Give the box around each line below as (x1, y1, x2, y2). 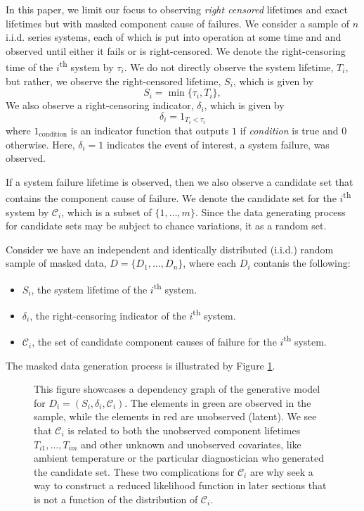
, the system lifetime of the (31, 282, 148, 296)
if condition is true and (240, 122, 339, 137)
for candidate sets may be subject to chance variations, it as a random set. (6, 218, 327, 233)
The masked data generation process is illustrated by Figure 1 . (6, 358, 275, 372)
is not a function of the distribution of (34, 492, 198, 506)
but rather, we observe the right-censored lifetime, (6, 73, 221, 88)
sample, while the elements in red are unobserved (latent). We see (34, 409, 317, 424)
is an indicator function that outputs (70, 122, 229, 137)
